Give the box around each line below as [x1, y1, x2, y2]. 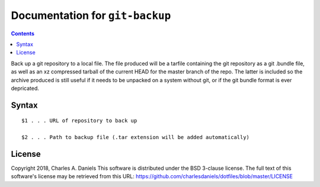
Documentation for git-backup [11, 9, 171, 22]
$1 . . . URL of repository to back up [21, 117, 137, 124]
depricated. [11, 85, 40, 92]
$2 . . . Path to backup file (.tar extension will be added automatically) [21, 134, 250, 141]
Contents [11, 30, 35, 37]
